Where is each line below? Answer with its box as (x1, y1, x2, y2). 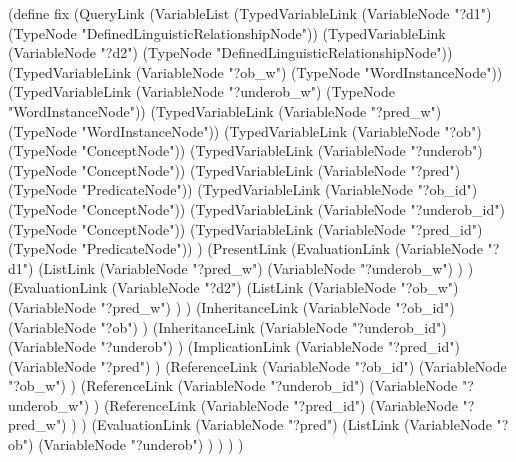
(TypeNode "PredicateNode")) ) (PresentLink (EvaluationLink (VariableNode (8, 238, 483, 259)
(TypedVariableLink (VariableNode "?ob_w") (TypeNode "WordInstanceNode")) (8, 61, 503, 82)
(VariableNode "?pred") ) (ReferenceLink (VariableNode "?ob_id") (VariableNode (8, 355, 507, 376)
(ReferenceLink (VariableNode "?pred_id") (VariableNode (103, 394, 458, 415)
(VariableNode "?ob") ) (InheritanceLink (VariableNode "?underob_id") (8, 316, 447, 337)
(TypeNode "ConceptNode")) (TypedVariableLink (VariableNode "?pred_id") (8, 218, 483, 239)
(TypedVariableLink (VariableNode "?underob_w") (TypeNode (8, 81, 395, 102)
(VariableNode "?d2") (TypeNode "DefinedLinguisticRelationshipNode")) (8, 42, 453, 63)
